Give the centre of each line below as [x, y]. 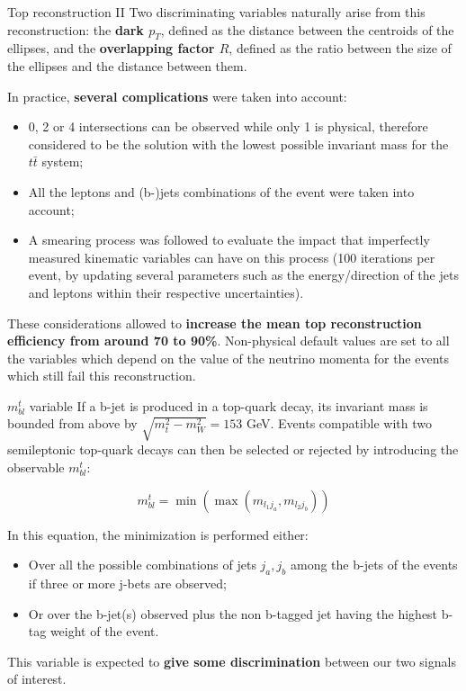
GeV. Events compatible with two [339, 423]
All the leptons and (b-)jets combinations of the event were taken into [221, 191]
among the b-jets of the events [374, 565]
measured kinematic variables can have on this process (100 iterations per [232, 257]
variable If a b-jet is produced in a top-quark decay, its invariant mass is [229, 405]
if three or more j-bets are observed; [127, 583]
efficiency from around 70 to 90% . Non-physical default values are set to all [229, 341]
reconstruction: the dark [76, 29]
